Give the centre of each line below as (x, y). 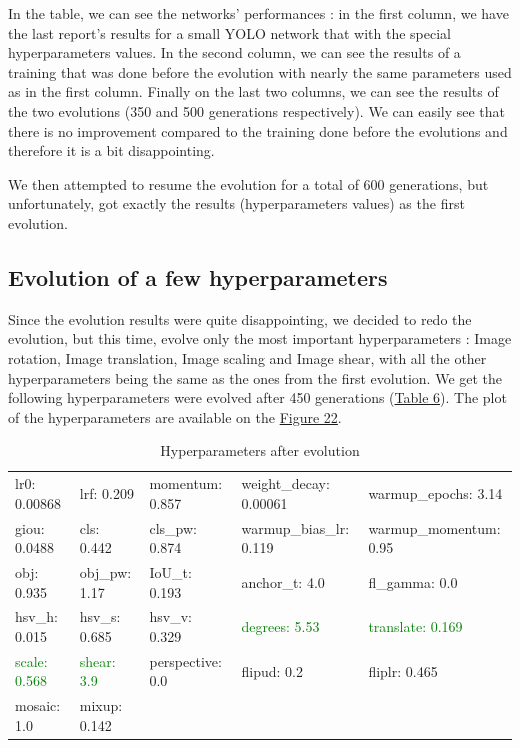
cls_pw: (173, 527)
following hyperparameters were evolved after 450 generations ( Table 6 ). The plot (257, 397)
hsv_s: (100, 616)
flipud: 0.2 (272, 670)
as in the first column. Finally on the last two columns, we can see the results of (253, 91)
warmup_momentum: (434, 527)
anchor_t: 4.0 (283, 581)
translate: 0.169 (415, 626)
